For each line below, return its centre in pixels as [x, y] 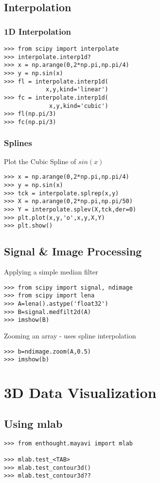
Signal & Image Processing [73, 251]
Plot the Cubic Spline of [40, 161]
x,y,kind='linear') [77, 90]
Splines [18, 143]
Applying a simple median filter [51, 272]
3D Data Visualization [80, 392]
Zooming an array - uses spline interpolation [70, 336]
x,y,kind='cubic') [79, 106]
